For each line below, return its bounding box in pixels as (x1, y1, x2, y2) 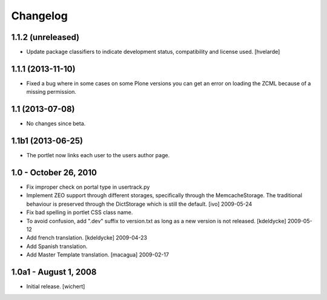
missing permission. (26, 88, 77, 96)
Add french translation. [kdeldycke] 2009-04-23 (26, 234, 148, 241)
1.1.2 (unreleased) (11, 32, 80, 42)
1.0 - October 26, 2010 (11, 167, 97, 178)
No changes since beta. (26, 120, 86, 127)
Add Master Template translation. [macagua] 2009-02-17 (26, 251, 170, 258)
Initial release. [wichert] (26, 283, 85, 290)
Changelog (11, 9, 68, 22)
